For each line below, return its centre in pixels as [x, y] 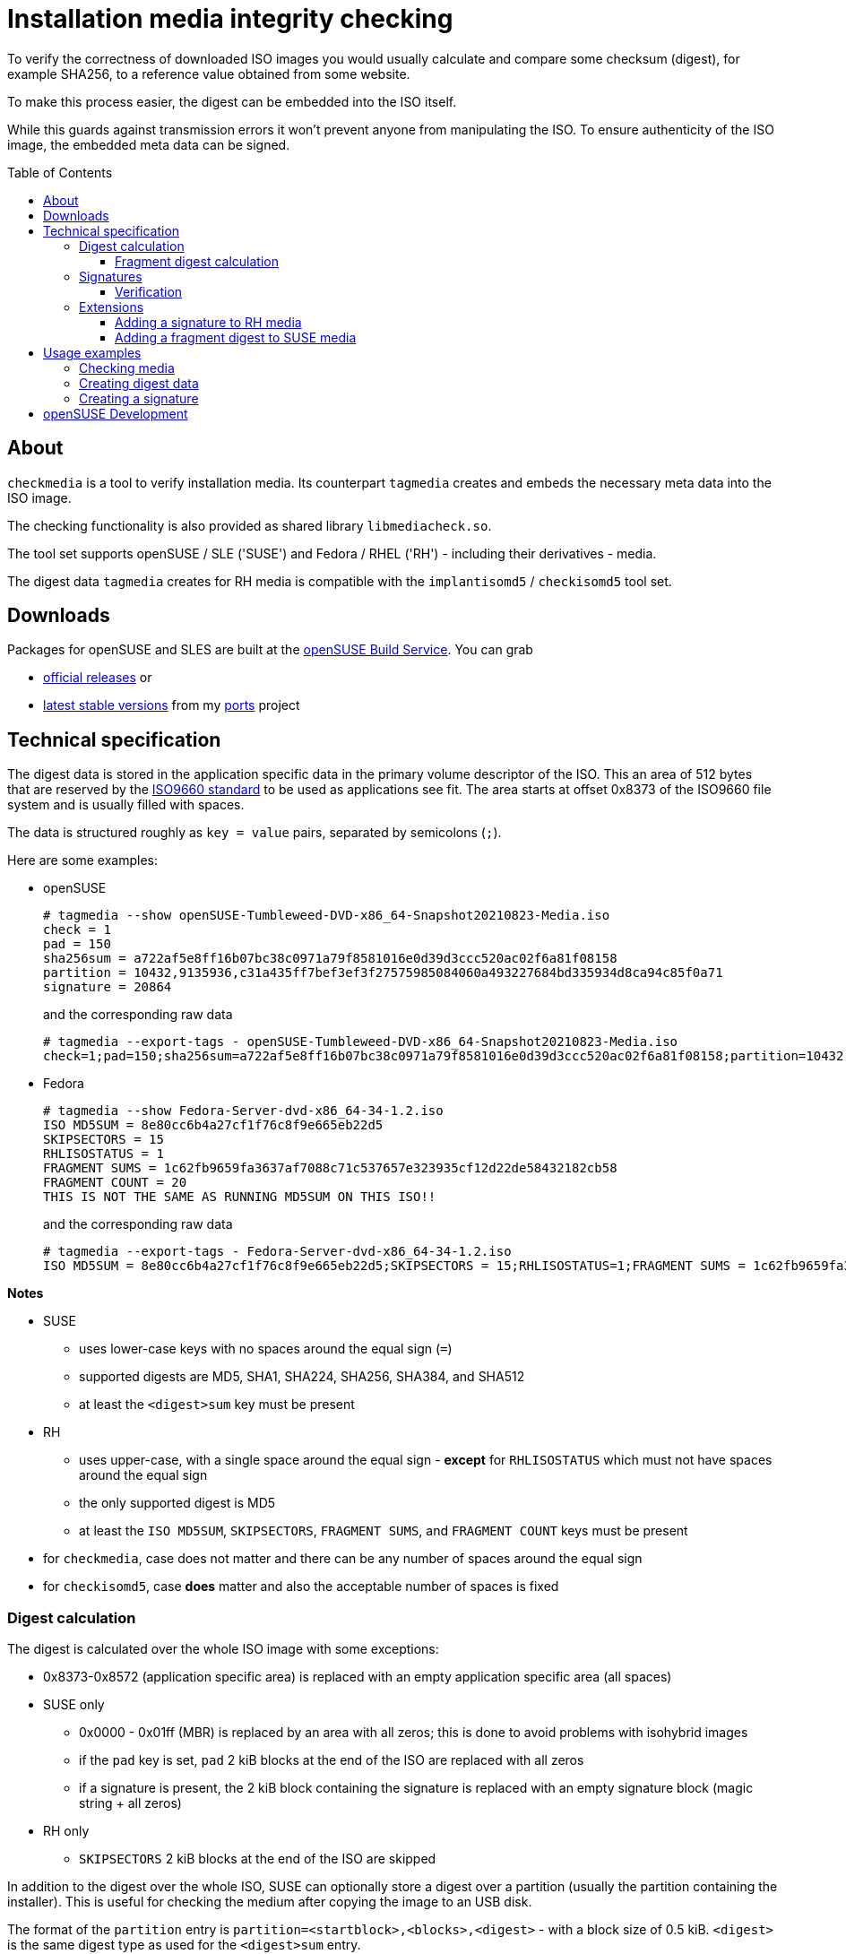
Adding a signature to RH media [208, 322]
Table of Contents [60, 172]
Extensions [112, 307]
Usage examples [92, 352]
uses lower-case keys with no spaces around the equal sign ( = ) [266, 1349]
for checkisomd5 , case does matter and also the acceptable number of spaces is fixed [301, 1587]
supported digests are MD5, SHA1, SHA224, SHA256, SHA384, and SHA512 [302, 1377]
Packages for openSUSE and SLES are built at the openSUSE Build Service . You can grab [270, 650]
